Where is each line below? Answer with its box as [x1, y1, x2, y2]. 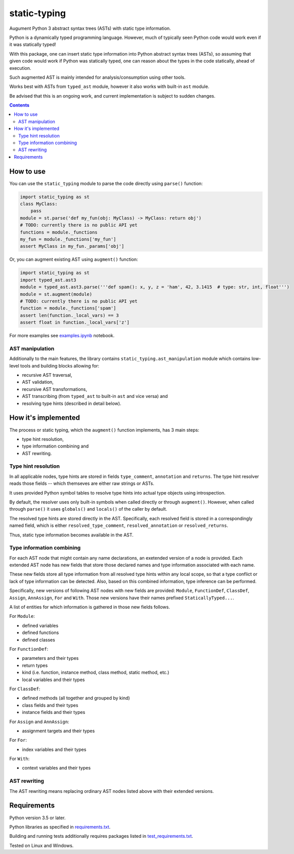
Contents [9, 102, 30, 108]
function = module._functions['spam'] [20, 305, 116, 311]
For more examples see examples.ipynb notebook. [9, 333, 115, 339]
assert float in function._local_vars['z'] [20, 320, 130, 326]
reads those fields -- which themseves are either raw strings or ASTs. [9, 480, 154, 486]
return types [22, 662, 48, 668]
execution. [9, 65, 31, 71]
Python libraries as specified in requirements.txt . [9, 824, 111, 830]
